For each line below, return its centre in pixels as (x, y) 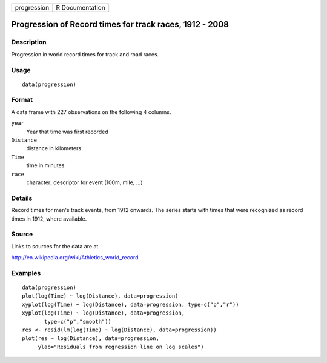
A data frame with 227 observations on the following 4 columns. (91, 112)
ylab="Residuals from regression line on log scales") (121, 347)
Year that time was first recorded (67, 132)
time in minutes (45, 165)
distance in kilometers (54, 148)
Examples (26, 273)
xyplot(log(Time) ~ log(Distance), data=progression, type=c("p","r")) (130, 304)
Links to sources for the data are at (55, 246)
